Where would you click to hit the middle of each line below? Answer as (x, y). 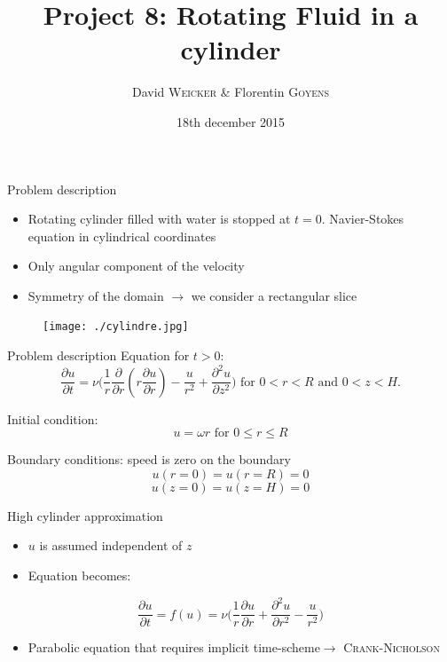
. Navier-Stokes (363, 219)
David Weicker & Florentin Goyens (231, 92)
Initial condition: (53, 418)
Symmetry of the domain (96, 295)
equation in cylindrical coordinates (122, 236)
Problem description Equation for (98, 355)
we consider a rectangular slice (274, 295)
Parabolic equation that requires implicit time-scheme (174, 647)
